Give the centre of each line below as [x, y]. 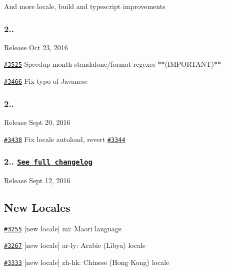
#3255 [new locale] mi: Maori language [63, 228]
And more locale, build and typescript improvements [85, 6]
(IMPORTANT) [189, 64]
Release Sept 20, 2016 [37, 122]
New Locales [37, 207]
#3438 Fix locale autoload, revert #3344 [65, 139]
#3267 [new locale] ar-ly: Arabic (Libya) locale [75, 245]
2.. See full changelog [48, 161]
